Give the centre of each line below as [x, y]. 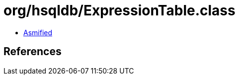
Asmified [38, 32]
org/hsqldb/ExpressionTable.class [119, 10]
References [33, 52]
